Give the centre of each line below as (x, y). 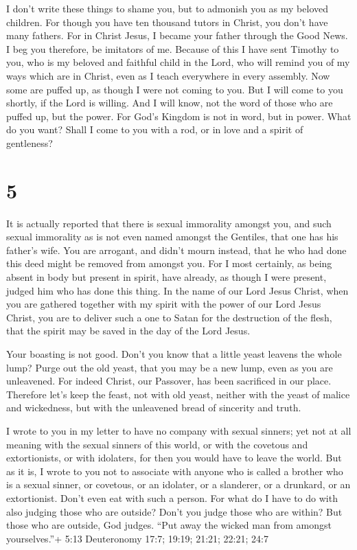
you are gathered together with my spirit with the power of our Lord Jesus (164, 304)
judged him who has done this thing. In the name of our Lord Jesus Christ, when (177, 290)
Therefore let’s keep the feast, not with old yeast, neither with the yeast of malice (178, 394)
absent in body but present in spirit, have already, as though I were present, (166, 277)
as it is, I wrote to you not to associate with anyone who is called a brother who (175, 471)
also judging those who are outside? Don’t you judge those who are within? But (174, 511)
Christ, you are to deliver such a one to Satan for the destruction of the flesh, (169, 317)
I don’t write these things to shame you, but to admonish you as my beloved (168, 8)
